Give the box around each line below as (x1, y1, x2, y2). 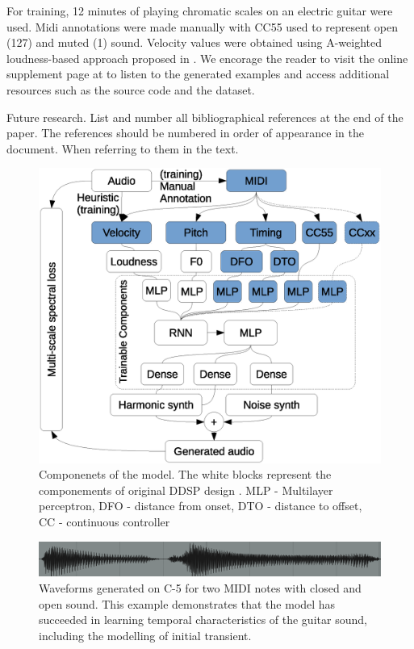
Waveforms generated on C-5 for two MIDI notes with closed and (39, 580, 362, 596)
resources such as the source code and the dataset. (6, 81, 255, 98)
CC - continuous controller (39, 513, 170, 530)
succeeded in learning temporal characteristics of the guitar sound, (39, 611, 367, 628)
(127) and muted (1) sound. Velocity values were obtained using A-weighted (6, 34, 382, 51)
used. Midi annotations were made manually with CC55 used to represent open (6, 18, 398, 35)
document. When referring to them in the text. (6, 140, 239, 157)
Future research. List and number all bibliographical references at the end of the (6, 108, 404, 125)
